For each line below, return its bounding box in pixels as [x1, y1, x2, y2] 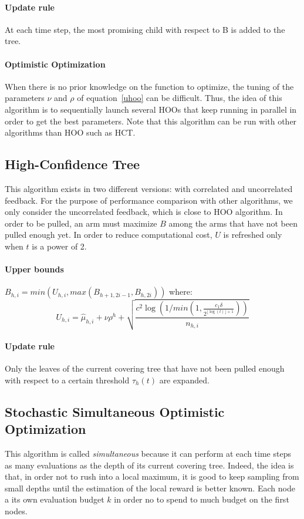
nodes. [5, 505, 28, 517]
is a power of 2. [32, 240, 87, 252]
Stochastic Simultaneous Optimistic [5, 402, 225, 420]
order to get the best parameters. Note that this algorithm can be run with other [5, 114, 297, 127]
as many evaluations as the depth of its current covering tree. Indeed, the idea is [5, 459, 294, 471]
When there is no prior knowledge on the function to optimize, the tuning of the [5, 80, 294, 92]
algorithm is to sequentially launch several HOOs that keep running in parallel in [5, 103, 297, 115]
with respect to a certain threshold [5, 373, 130, 386]
